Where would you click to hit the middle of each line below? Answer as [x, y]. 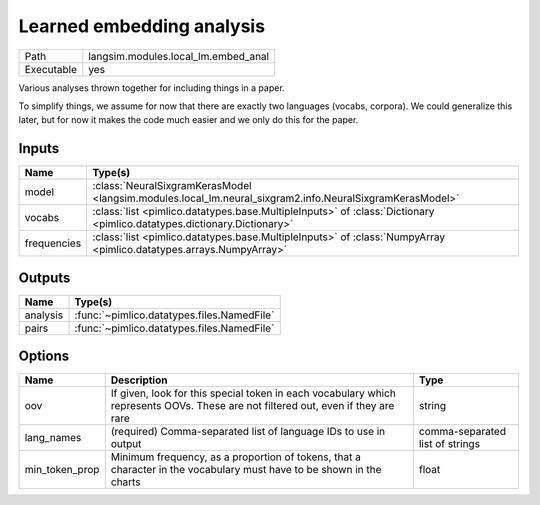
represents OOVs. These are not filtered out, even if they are [252, 406]
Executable [50, 69]
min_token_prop [62, 470]
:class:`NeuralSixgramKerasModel [172, 186]
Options [44, 356]
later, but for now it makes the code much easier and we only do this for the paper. [188, 120]
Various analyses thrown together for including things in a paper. [151, 87]
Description [139, 380]
